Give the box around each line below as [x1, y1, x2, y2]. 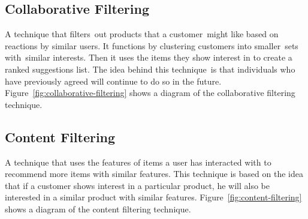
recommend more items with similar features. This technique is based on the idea [5, 167, 303, 180]
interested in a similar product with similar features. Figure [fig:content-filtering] [5, 191, 302, 203]
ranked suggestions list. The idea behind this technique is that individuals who [5, 62, 295, 75]
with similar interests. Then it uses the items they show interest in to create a [5, 51, 292, 64]
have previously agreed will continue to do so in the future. [5, 74, 222, 87]
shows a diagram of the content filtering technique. [5, 202, 191, 215]
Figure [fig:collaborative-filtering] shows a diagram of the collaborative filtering [5, 86, 295, 99]
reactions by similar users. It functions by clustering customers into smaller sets [5, 39, 298, 52]
